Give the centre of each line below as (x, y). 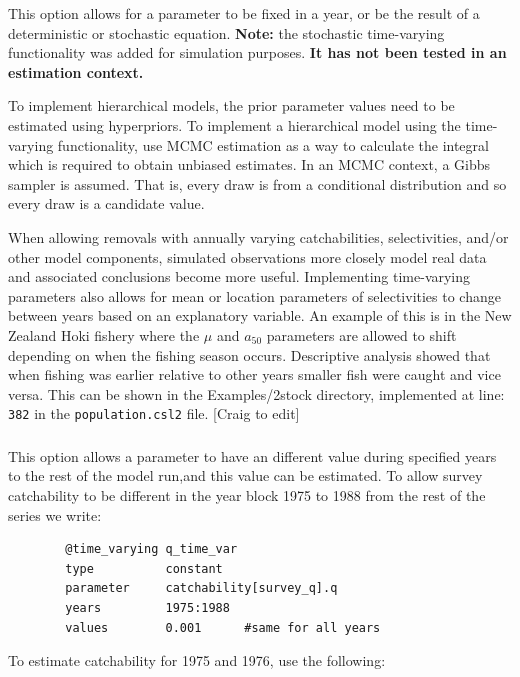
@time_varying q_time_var (151, 549)
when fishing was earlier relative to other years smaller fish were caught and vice (254, 374)
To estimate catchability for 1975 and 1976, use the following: (197, 660)
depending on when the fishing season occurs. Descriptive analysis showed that (249, 354)
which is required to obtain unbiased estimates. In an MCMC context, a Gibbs (249, 164)
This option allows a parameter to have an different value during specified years (252, 455)
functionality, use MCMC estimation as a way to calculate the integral (273, 144)
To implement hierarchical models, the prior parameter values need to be (231, 105)
